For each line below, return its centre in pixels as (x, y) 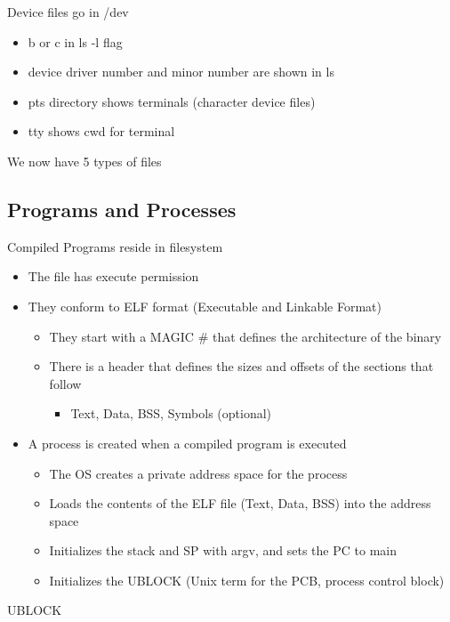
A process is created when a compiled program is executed (187, 443)
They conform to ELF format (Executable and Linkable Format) (205, 306)
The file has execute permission (113, 276)
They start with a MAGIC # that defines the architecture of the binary (245, 336)
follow (65, 383)
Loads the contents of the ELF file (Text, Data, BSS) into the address (240, 503)
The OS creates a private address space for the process (198, 473)
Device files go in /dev (68, 12)
